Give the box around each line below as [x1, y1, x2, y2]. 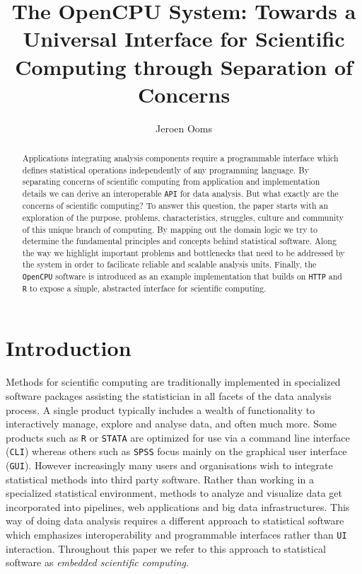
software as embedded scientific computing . [6, 555, 189, 570]
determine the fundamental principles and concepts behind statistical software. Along [22, 235, 337, 247]
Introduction [6, 333, 132, 362]
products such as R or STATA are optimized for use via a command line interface [6, 430, 350, 444]
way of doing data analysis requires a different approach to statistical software [6, 513, 344, 528]
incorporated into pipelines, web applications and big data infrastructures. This [6, 499, 350, 514]
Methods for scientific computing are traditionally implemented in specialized [6, 374, 341, 389]
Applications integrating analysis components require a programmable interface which [22, 152, 339, 164]
